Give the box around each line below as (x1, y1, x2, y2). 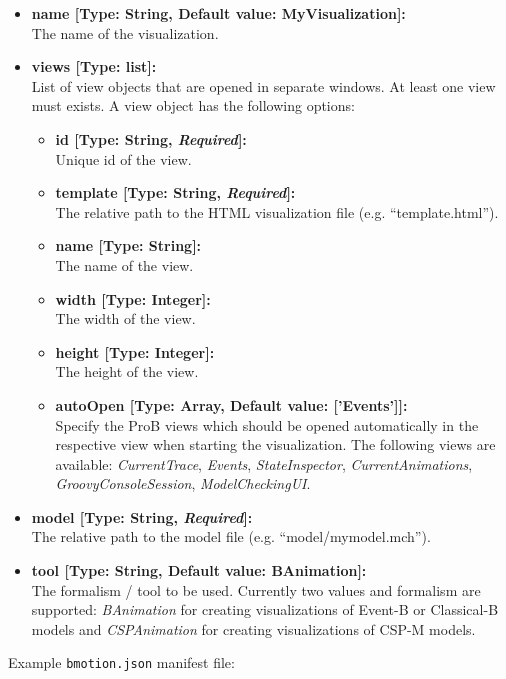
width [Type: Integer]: (55, 288, 211, 309)
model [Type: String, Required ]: (31, 506, 253, 527)
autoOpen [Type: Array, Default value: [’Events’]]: (55, 394, 408, 415)
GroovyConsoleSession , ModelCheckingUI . (55, 473, 311, 494)
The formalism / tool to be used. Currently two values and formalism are (31, 579, 481, 600)
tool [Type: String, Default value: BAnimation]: (31, 560, 367, 581)
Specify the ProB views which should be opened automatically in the (55, 414, 479, 435)
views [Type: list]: (31, 56, 157, 77)
